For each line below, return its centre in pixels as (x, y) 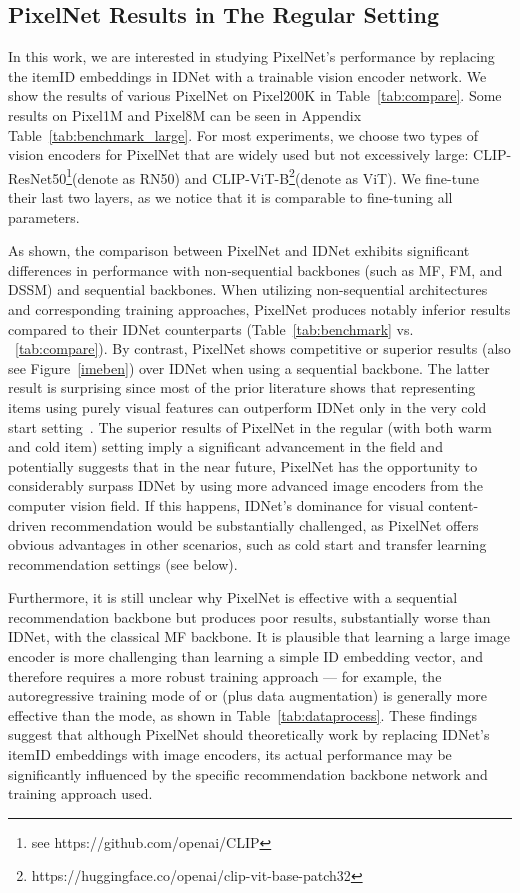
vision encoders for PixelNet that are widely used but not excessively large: (238, 154)
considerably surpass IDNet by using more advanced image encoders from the (245, 485)
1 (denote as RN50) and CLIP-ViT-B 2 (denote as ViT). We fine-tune (272, 176)
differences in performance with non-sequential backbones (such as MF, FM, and (255, 269)
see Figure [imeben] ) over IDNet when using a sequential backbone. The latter (249, 367)
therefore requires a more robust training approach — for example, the (225, 675)
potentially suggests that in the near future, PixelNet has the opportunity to (243, 465)
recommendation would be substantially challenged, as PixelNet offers (264, 524)
